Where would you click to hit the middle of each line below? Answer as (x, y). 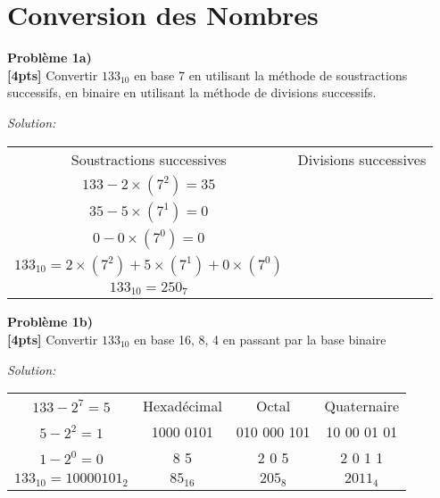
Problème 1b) (50, 322)
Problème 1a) (50, 58)
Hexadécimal (182, 406)
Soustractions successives (149, 159)
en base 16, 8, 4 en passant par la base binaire (260, 340)
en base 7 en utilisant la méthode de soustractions (271, 75)
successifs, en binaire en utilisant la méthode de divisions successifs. (192, 92)
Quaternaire (362, 406)
